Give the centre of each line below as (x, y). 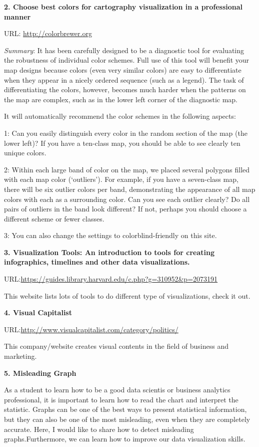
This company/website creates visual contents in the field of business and (116, 346)
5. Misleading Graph (40, 373)
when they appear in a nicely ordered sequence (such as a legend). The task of (124, 79)
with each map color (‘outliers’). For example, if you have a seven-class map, (121, 179)
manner (17, 16)
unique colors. (25, 153)
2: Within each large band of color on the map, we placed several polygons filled (127, 169)
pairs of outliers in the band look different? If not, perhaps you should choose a (125, 209)
